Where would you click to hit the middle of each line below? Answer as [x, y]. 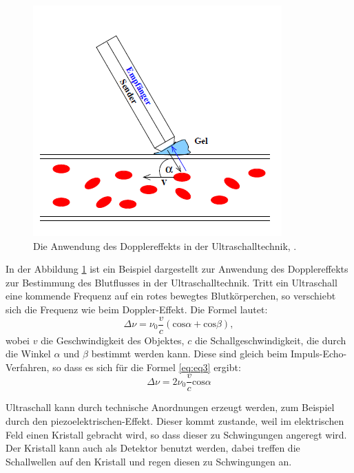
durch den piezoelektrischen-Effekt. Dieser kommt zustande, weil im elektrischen [175, 421]
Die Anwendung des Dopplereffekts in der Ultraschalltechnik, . [165, 245]
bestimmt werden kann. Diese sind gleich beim [189, 354]
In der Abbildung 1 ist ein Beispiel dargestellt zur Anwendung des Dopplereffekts [177, 269]
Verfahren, [28, 367]
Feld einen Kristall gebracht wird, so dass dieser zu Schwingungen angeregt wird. [176, 434]
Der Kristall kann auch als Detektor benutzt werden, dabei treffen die [153, 448]
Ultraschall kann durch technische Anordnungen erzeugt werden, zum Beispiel [170, 407]
